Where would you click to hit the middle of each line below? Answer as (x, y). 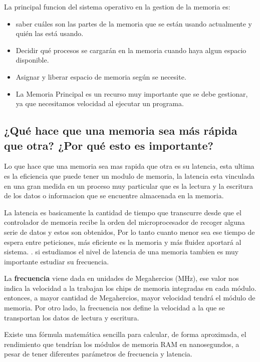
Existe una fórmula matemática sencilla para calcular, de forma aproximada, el (125, 334)
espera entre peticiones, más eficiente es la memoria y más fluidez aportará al (123, 242)
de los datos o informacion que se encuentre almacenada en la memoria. (114, 196)
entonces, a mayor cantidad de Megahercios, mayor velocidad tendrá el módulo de (130, 298)
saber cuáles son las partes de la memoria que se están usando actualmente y (134, 23)
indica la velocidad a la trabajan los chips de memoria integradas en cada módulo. (130, 288)
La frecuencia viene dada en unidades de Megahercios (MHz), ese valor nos (121, 278)
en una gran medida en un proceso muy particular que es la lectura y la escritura (129, 186)
